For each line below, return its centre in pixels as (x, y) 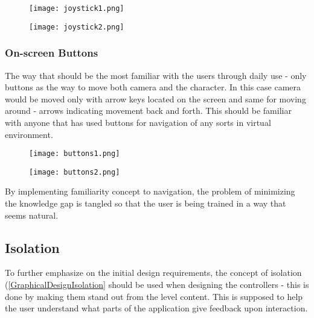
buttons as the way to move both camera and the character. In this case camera (153, 87)
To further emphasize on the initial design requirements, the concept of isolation (153, 273)
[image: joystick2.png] (77, 27)
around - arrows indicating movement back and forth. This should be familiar (148, 111)
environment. (29, 134)
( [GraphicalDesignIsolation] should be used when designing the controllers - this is (157, 284)
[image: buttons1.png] (75, 154)
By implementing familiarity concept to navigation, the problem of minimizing (150, 191)
